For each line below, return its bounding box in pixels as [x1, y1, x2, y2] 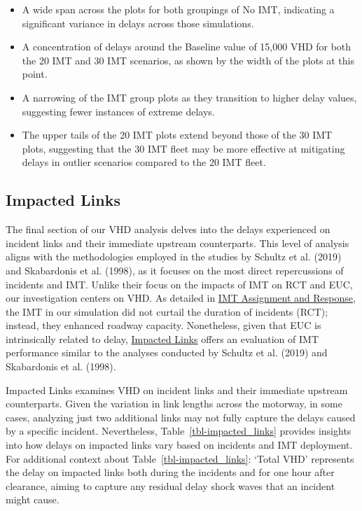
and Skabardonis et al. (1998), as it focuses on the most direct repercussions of [6, 262, 344, 277]
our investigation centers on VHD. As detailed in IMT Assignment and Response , [6, 290, 356, 305]
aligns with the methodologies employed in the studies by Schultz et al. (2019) [6, 249, 342, 264]
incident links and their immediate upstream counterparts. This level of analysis [6, 235, 349, 250]
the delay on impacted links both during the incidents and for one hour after [6, 465, 335, 479]
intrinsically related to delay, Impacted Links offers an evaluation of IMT [6, 331, 319, 346]
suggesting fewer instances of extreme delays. [22, 104, 215, 118]
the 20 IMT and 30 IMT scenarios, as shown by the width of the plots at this [22, 52, 354, 67]
